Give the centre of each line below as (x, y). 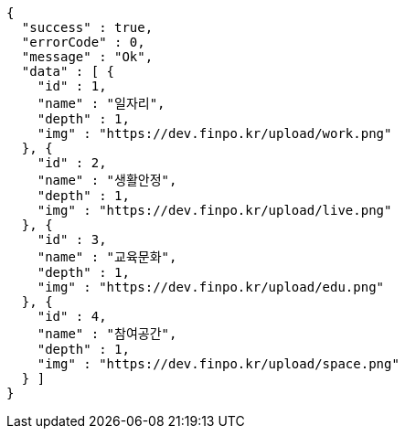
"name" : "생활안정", (107, 180)
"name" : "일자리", (101, 103)
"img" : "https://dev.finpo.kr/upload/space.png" (218, 364)
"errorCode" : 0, (83, 42)
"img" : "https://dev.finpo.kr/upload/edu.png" (211, 287)
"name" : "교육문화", (107, 257)
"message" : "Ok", (87, 57)
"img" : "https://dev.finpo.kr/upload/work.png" (214, 133)
